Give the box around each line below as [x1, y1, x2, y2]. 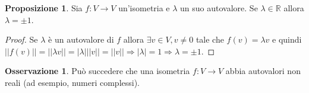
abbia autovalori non [225, 65, 301, 77]
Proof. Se [5, 33, 38, 46]
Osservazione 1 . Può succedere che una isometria [5, 65, 190, 77]
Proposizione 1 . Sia [5, 2, 83, 14]
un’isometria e [118, 2, 170, 14]
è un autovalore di [48, 33, 114, 46]
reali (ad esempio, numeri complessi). [5, 76, 140, 88]
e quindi [272, 33, 302, 46]
